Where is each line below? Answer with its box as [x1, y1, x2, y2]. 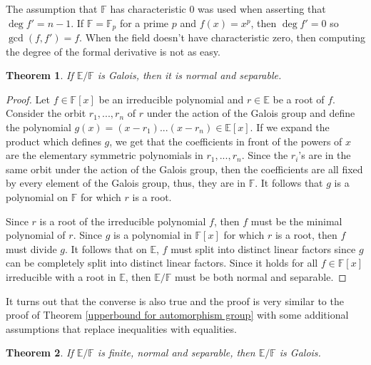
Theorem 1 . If [6, 68, 73, 83]
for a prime [119, 15, 169, 30]
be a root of [273, 91, 325, 106]
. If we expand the [250, 120, 330, 135]
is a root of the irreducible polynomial [39, 213, 206, 228]
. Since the [241, 148, 288, 163]
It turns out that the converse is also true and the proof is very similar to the [6, 293, 344, 308]
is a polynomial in [113, 227, 192, 242]
